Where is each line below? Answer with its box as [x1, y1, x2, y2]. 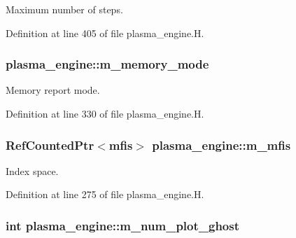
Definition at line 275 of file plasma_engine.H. [6, 187, 204, 202]
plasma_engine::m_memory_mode [6, 55, 209, 73]
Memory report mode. [6, 83, 100, 97]
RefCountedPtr [6, 136, 94, 153]
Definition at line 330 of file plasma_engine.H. [6, 106, 204, 120]
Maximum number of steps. [6, 2, 123, 16]
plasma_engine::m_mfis [152, 136, 291, 153]
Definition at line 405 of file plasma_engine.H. [6, 25, 204, 40]
